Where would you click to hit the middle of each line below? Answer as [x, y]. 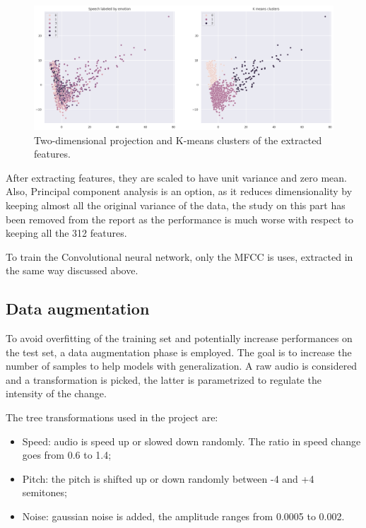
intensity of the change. [56, 393]
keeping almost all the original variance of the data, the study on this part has [176, 205]
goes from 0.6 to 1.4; [67, 455]
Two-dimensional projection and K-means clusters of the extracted [178, 140]
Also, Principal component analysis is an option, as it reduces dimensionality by [179, 191]
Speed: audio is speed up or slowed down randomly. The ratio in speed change [191, 441]
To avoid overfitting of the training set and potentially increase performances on [179, 338]
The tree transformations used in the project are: [112, 417]
